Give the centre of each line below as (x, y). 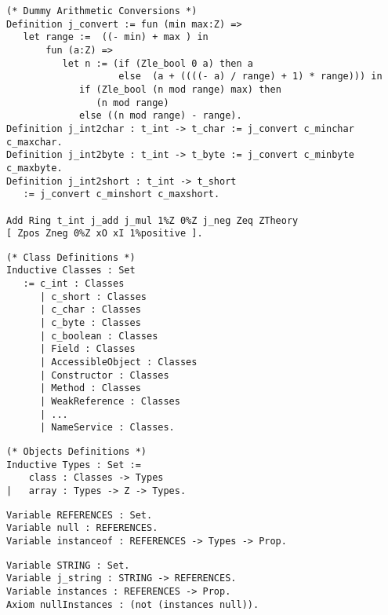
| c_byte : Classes (90, 323)
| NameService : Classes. (107, 428)
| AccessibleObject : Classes (118, 362)
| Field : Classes (87, 349)
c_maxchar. (34, 142)
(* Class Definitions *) (71, 257)
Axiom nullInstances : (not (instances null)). (133, 604)
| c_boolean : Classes (99, 336)
